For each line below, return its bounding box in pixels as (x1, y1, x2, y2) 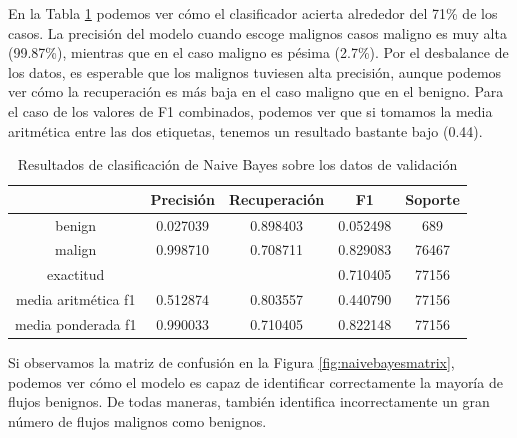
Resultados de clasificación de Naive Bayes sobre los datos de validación (17, 154, 458, 175)
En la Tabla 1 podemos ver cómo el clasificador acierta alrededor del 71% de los (8, 3, 498, 23)
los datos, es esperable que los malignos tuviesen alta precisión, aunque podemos (8, 61, 502, 82)
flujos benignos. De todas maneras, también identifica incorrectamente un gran (8, 391, 490, 412)
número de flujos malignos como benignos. (8, 410, 267, 431)
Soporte (405, 188, 460, 209)
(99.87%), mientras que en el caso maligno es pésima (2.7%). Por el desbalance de (8, 42, 509, 63)
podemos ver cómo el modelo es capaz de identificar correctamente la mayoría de (8, 371, 503, 392)
